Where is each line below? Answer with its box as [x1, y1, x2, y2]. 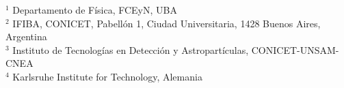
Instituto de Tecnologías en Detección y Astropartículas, [12, 42, 249, 57]
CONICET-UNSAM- [251, 42, 339, 57]
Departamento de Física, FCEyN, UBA [12, 3, 177, 16]
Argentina [5, 29, 47, 44]
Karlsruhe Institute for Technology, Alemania [12, 69, 202, 83]
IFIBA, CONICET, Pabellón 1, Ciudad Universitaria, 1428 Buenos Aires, [12, 16, 321, 30]
